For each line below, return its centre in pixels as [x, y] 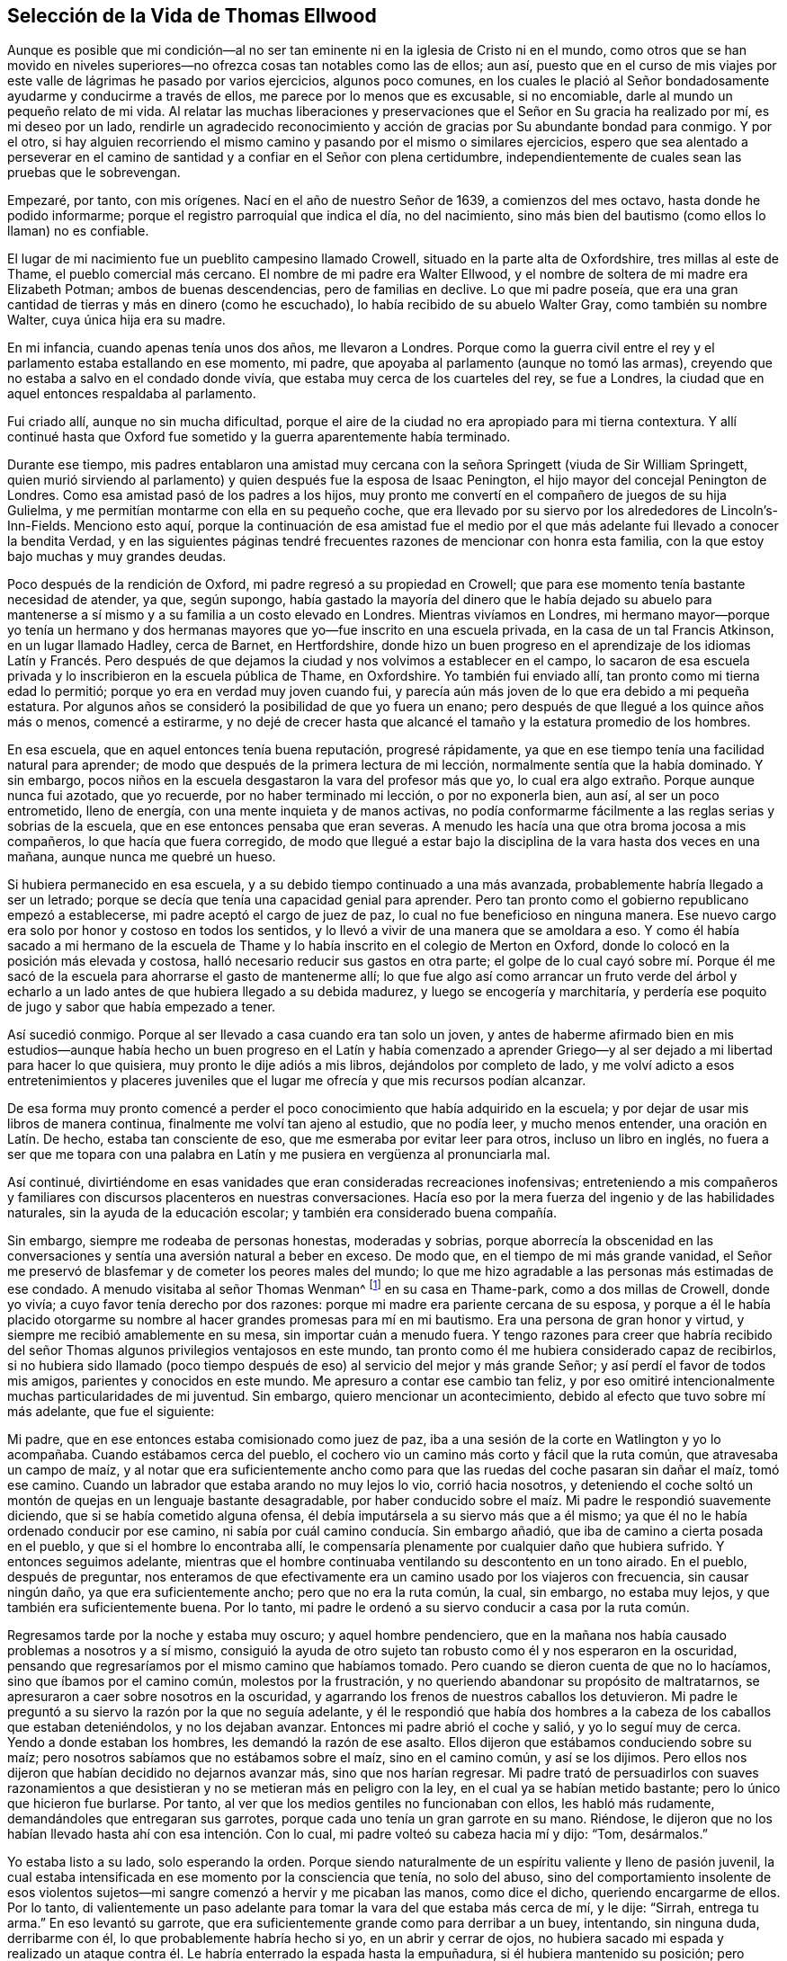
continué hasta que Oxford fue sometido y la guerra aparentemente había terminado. [259, 437]
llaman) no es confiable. [78, 231]
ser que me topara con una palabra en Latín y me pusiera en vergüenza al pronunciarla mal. [279, 1154]
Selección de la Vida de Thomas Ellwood [192, 16]
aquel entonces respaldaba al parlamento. [132, 394]
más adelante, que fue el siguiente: [111, 1412]
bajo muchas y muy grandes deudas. [117, 557]
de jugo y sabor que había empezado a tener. [142, 1007]
